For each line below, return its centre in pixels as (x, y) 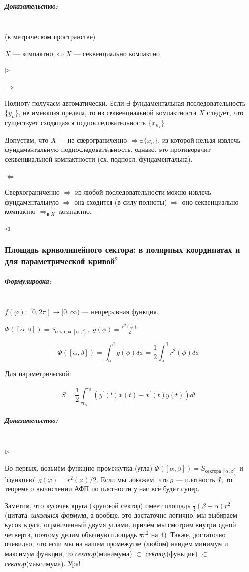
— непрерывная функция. (120, 312)
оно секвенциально (210, 201)
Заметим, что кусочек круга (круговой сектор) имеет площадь (98, 505)
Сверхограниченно (32, 192)
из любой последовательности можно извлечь (143, 192)
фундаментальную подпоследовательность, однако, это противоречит (108, 149)
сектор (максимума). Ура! (43, 563)
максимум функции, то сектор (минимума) (69, 554)
